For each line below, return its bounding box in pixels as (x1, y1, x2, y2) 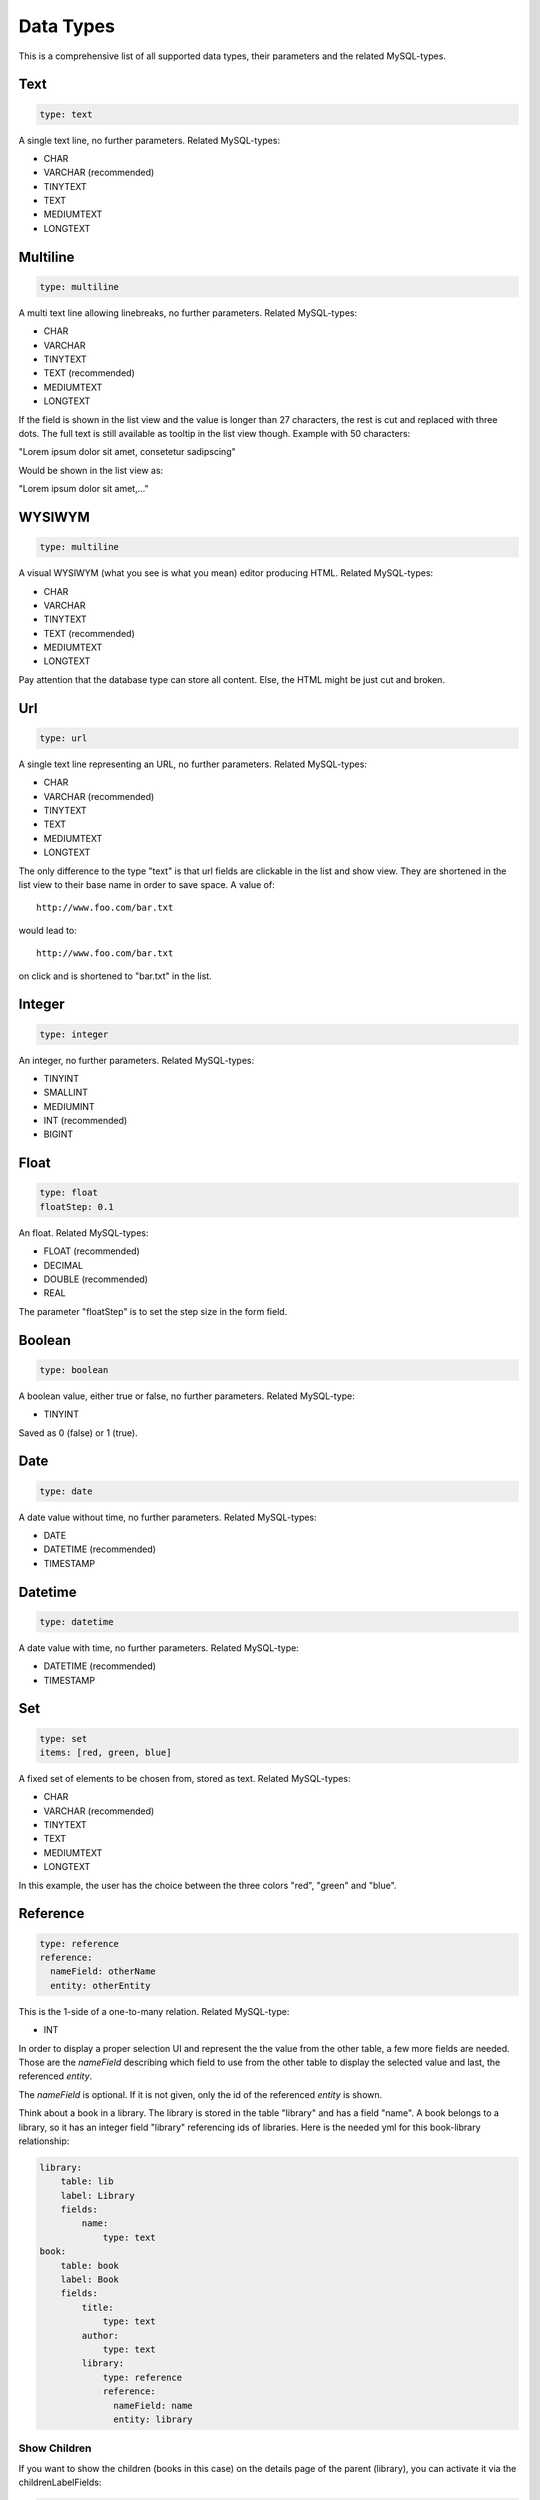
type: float (39, 1187, 99, 1199)
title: (81, 2301, 114, 2313)
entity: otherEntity (50, 1980, 151, 1991)
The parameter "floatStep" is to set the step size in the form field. (18, 1305, 288, 1317)
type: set (39, 1733, 88, 1744)
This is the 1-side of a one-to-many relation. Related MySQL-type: (18, 2005, 290, 2017)
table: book (60, 2260, 120, 2271)
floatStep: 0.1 (39, 1201, 114, 1212)
